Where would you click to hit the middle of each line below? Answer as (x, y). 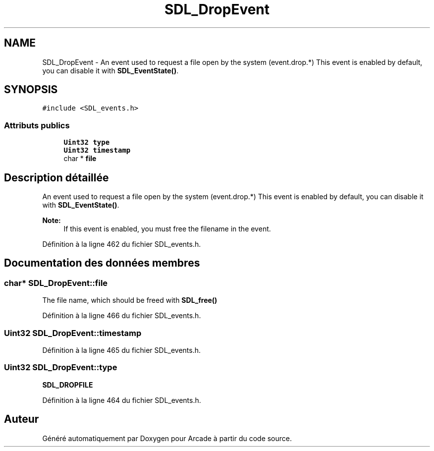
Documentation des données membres (102, 263)
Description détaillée (56, 177)
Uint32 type (87, 142)
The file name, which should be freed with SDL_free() (130, 300)
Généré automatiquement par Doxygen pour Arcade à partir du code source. (167, 438)
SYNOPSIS (31, 90)
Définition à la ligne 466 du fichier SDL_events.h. (122, 316)
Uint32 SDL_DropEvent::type (61, 367)
